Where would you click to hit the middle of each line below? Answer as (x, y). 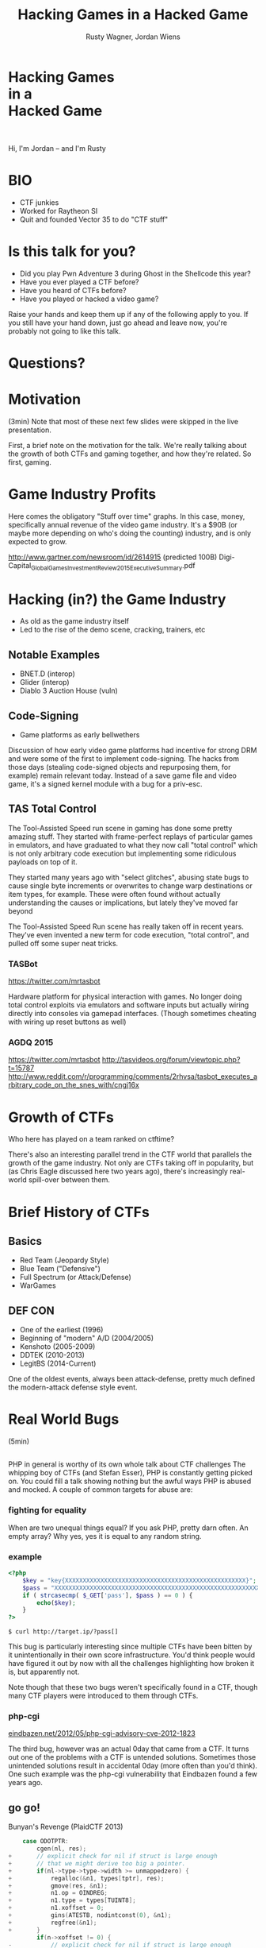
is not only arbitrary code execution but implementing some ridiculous (122, 853)
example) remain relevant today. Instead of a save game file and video (123, 775)
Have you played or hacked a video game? (89, 299)
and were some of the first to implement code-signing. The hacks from (124, 758)
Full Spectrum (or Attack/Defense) (76, 1277)
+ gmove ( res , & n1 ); (58, 1886)
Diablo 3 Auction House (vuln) (69, 691)
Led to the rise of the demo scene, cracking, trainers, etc (112, 630)
